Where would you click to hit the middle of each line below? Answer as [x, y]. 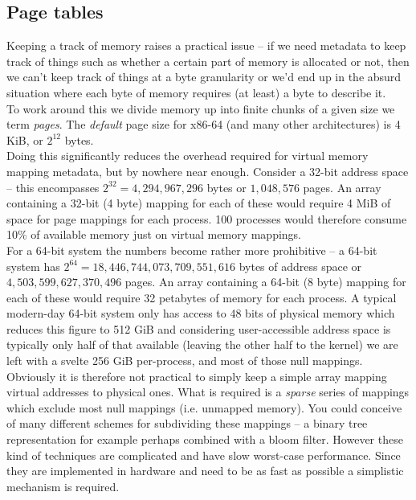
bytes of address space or [300, 266]
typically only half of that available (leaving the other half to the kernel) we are [202, 344]
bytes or [226, 187]
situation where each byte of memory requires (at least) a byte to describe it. [196, 92]
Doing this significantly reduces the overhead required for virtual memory [188, 156]
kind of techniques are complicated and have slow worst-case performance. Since [204, 455]
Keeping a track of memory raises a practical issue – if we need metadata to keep [206, 45]
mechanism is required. [63, 486]
